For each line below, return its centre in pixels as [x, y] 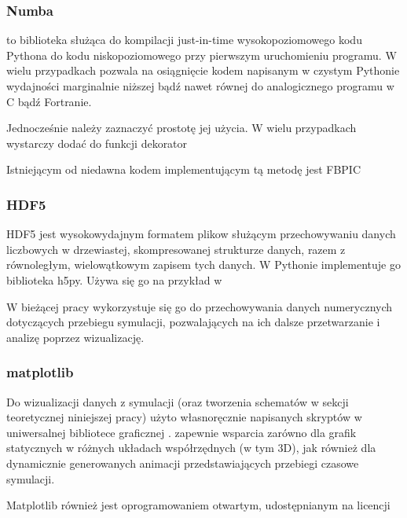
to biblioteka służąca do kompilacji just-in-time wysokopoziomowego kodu [184, 40]
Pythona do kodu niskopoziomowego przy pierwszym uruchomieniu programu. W [202, 55]
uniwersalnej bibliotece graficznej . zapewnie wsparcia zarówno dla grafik [181, 432]
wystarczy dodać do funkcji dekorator [97, 143]
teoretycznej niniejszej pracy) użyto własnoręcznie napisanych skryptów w [184, 417]
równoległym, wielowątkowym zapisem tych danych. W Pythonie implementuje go [203, 265]
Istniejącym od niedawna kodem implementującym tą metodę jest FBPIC [184, 169]
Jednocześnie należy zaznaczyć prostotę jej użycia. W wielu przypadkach [181, 128]
